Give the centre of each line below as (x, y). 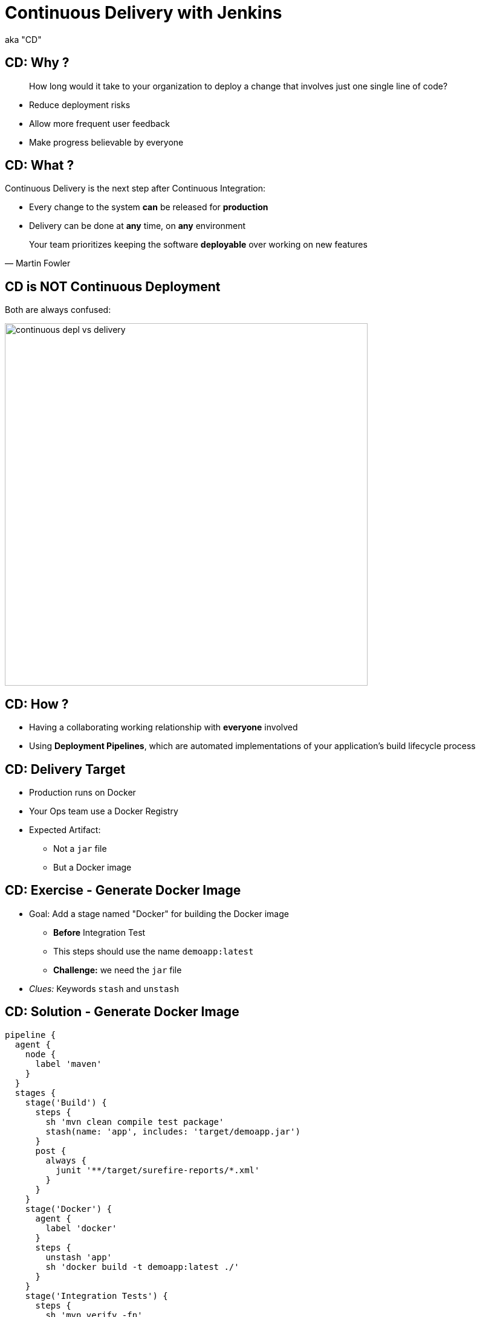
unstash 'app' (79, 1257)
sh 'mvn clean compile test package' (135, 1122)
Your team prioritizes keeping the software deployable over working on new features (198, 245)
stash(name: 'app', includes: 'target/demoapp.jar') (173, 1131)
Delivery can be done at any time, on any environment (138, 226)
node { (41, 1054)
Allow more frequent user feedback (99, 123)
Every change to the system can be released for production (149, 207)
